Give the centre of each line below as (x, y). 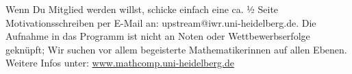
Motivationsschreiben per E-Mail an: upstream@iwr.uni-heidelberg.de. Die (161, 22)
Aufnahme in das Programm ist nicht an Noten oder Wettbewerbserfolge (158, 36)
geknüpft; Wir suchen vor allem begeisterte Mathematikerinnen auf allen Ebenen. (176, 49)
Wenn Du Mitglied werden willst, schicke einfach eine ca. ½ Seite (142, 9)
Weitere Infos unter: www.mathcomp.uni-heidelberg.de (120, 63)
